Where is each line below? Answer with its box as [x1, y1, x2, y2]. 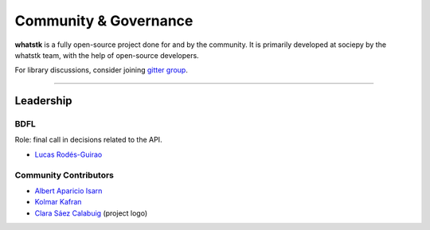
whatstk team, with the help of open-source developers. [14, 50, 199, 60]
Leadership [14, 94, 72, 107]
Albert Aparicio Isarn [34, 186, 103, 196]
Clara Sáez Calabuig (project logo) [34, 208, 148, 218]
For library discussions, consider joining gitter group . [14, 65, 189, 75]
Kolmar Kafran [34, 197, 82, 207]
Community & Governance [14, 12, 193, 29]
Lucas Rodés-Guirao [34, 150, 103, 159]
